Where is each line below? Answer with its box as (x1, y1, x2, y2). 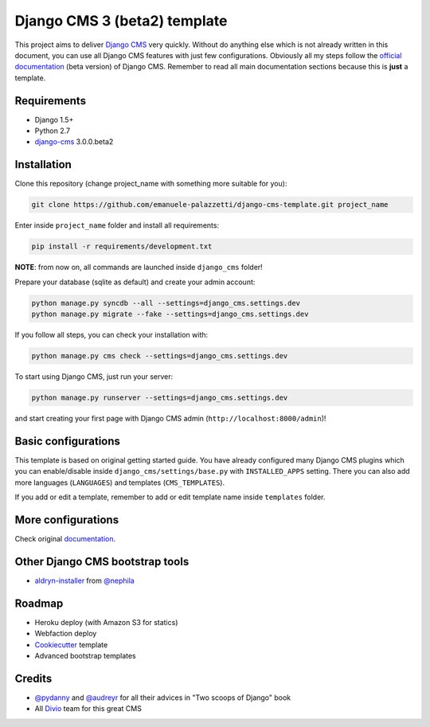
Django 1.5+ (34, 115, 74, 124)
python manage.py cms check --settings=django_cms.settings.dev (31, 351, 288, 360)
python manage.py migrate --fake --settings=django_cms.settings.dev (31, 310, 309, 319)
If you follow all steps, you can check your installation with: (14, 330, 209, 339)
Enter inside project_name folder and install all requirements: (14, 221, 219, 230)
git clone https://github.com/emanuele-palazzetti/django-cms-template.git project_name (31, 200, 389, 209)
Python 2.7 (34, 126, 71, 135)
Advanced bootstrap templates (34, 651, 137, 660)
